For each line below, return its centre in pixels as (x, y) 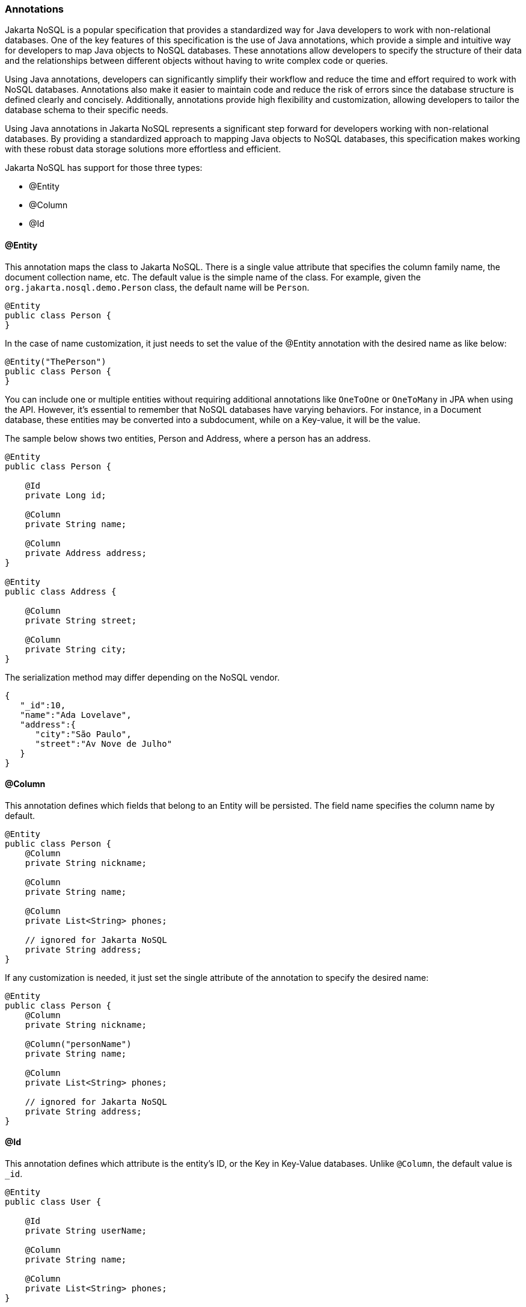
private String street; (81, 620)
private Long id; (66, 495)
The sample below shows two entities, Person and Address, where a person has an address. (188, 438)
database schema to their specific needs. (87, 110)
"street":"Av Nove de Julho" (104, 743)
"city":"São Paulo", (83, 734)
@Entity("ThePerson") (56, 361)
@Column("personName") (78, 1044)
